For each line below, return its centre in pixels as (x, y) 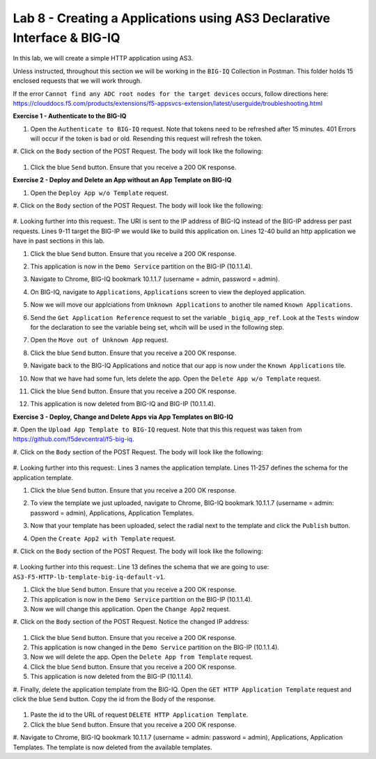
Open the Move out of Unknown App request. (99, 340)
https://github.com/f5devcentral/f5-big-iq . (73, 439)
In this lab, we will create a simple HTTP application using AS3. (103, 58)
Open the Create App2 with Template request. (103, 538)
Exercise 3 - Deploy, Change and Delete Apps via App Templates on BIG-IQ (123, 417)
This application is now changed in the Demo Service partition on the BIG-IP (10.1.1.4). (155, 648)
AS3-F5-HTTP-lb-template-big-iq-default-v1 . (89, 577)
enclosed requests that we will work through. (77, 81)
